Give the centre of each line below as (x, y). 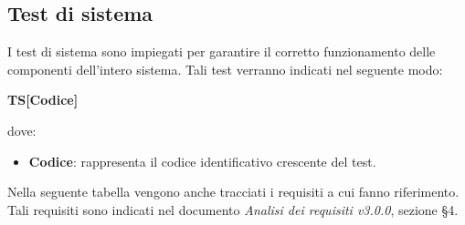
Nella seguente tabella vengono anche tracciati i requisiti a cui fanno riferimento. (233, 192)
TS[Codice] (43, 100)
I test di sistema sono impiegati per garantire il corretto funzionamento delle (222, 51)
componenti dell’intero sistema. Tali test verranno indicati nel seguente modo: (225, 69)
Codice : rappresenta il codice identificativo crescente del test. (202, 161)
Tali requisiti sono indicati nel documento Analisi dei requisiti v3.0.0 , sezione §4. (233, 209)
